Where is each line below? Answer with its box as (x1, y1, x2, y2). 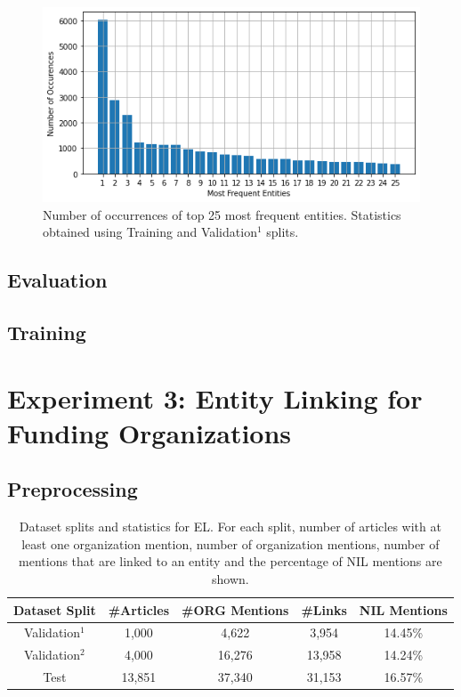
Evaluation (7, 266, 108, 294)
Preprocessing (7, 475, 138, 503)
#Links (301, 600, 347, 619)
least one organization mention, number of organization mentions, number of (21, 534, 440, 553)
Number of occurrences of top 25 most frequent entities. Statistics (43, 205, 401, 223)
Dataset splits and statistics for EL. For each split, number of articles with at (19, 517, 441, 536)
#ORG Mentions (182, 600, 289, 619)
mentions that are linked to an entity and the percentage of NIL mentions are (19, 552, 442, 571)
